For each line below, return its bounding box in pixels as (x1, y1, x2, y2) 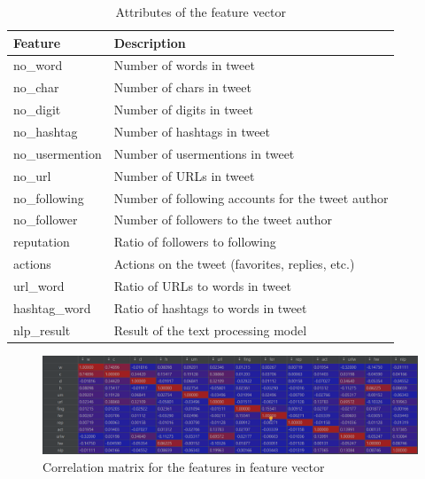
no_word (13, 56, 63, 75)
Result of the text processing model (113, 320, 307, 339)
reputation (13, 232, 70, 251)
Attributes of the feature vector (115, 3, 286, 20)
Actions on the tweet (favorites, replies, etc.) (113, 255, 355, 273)
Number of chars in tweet (113, 78, 251, 97)
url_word (13, 276, 65, 294)
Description (113, 33, 186, 51)
